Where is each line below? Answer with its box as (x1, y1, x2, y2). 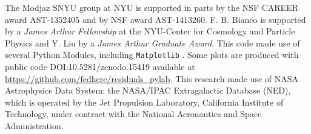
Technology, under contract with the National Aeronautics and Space (5, 107, 262, 120)
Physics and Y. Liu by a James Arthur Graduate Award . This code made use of (5, 36, 300, 49)
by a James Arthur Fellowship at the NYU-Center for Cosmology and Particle (5, 25, 295, 37)
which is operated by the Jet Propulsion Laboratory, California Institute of (5, 95, 284, 108)
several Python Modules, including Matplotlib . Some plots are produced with (5, 48, 299, 61)
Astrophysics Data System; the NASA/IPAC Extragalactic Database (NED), (5, 84, 291, 97)
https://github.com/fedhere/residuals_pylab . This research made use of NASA (5, 72, 299, 85)
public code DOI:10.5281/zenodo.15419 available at (5, 60, 195, 73)
